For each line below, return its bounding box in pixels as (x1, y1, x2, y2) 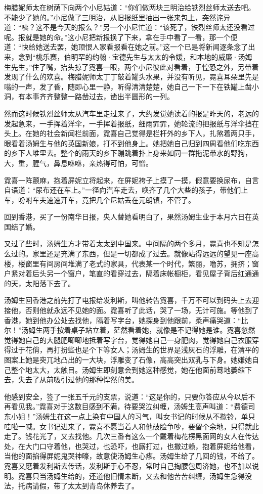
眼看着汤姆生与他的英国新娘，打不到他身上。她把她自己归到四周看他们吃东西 (4, 138, 259, 148)
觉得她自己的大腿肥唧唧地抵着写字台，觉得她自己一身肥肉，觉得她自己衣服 (4, 334, 252, 345)
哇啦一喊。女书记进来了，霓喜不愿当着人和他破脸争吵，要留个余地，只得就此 (4, 421, 259, 431)
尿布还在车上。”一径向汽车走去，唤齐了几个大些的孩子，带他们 (35, 185, 241, 195)
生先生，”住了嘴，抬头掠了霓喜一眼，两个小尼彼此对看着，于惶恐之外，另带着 (4, 61, 259, 72)
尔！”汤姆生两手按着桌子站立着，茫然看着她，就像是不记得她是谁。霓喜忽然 (4, 325, 255, 335)
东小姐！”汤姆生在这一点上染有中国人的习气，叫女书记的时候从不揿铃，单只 (4, 411, 255, 421)
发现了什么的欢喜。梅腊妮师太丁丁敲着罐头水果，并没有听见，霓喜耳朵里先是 (4, 71, 259, 82)
